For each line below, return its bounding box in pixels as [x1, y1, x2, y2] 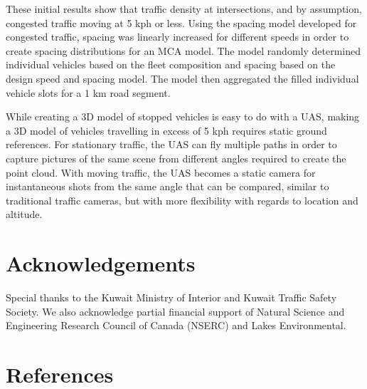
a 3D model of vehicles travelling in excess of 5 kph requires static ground [6, 123, 327, 138]
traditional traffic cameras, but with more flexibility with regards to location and [6, 192, 358, 207]
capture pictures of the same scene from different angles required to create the [6, 150, 346, 165]
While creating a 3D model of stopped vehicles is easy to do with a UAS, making [6, 109, 360, 124]
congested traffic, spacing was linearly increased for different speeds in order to [6, 29, 349, 44]
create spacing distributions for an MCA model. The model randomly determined [6, 43, 361, 58]
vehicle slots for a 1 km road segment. [6, 85, 171, 100]
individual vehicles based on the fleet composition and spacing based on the [6, 57, 336, 72]
